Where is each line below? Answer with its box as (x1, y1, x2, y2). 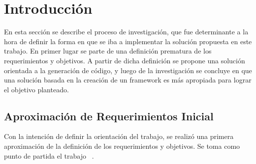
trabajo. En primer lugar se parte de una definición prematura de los (4, 46, 212, 56)
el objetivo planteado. (4, 84, 69, 94)
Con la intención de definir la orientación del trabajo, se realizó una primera (4, 131, 234, 141)
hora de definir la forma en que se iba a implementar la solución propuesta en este (4, 36, 252, 46)
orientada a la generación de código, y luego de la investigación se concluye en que (4, 65, 252, 75)
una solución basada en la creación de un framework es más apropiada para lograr (4, 75, 252, 85)
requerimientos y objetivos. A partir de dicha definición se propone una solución (4, 55, 245, 65)
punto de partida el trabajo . (4, 150, 94, 161)
